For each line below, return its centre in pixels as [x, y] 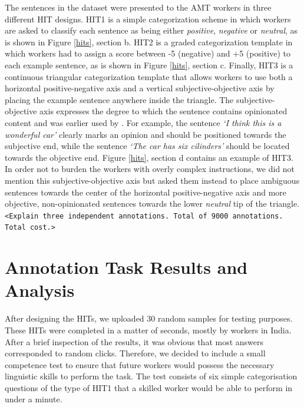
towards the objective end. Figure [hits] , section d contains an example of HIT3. [149, 157]
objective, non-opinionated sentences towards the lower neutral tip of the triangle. [152, 203]
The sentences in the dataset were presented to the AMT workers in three [138, 7]
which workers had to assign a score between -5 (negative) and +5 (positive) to [148, 53]
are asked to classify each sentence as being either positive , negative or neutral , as [151, 30]
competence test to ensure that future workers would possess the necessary [140, 364]
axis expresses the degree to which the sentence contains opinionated [163, 111]
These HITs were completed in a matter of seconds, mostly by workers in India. [148, 330]
